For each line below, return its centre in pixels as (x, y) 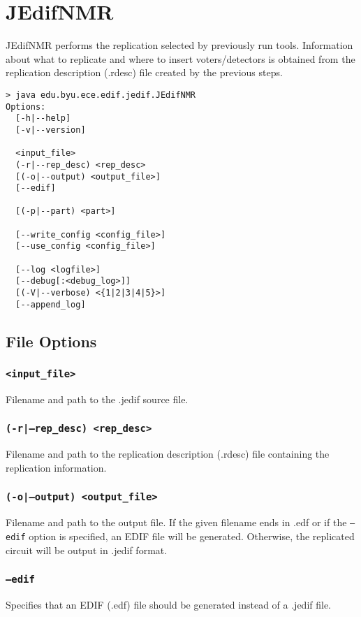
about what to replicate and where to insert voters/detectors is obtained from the (180, 58)
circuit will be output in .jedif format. (87, 550)
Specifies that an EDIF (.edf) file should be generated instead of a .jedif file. (169, 604)
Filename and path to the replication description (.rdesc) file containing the (168, 454)
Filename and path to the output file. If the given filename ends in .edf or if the (176, 522)
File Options (51, 341)
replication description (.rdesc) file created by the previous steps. (144, 72)
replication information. (56, 467)
